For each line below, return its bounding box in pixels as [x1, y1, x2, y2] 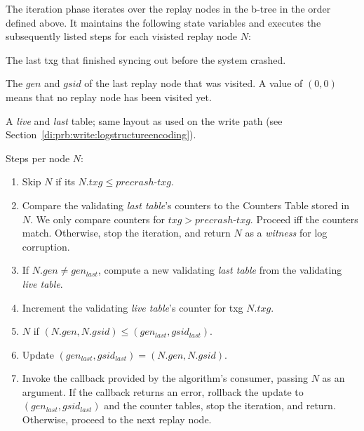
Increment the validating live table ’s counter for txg [22, 300, 243, 314]
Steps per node [6, 150, 70, 165]
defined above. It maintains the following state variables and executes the [6, 15, 321, 29]
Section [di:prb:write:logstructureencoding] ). [6, 127, 196, 142]
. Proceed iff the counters [250, 211, 358, 226]
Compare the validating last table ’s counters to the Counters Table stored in [22, 197, 350, 212]
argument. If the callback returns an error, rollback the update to [22, 384, 304, 399]
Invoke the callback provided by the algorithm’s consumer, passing [22, 371, 308, 385]
